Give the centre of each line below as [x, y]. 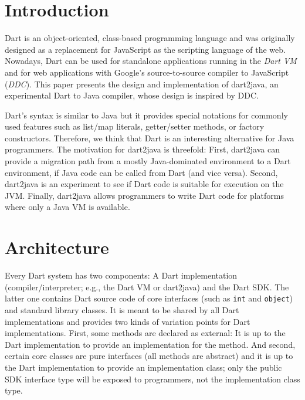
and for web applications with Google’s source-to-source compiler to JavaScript [147, 72]
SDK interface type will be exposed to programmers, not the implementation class [152, 379]
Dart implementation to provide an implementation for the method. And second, [150, 344]
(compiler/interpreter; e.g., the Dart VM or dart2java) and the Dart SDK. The [147, 287]
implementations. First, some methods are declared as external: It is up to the [145, 333]
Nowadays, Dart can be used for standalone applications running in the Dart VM [151, 61]
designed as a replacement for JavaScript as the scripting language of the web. [145, 49]
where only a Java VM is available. [67, 207]
